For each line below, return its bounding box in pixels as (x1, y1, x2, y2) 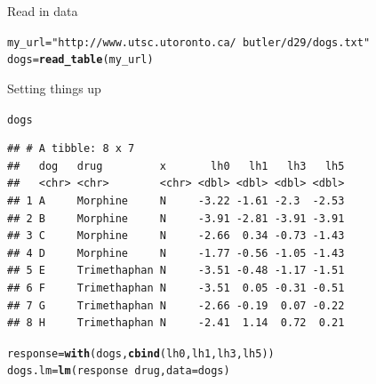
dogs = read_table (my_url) (7, 53, 154, 67)
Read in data (7, 2, 78, 20)
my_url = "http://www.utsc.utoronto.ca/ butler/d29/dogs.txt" (7, 36, 371, 49)
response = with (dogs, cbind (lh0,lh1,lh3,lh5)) (7, 347, 275, 360)
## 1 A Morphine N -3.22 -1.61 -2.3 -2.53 (7, 194, 345, 207)
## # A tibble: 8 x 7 (7, 142, 135, 156)
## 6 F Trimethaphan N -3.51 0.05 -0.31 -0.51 (7, 281, 345, 294)
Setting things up (7, 78, 101, 97)
